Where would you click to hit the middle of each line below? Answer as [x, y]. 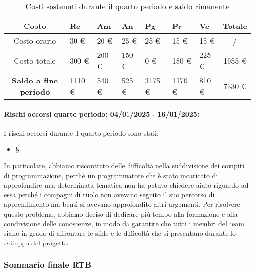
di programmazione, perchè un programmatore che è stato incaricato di [111, 175]
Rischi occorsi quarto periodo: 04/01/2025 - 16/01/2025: [102, 114]
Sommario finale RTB [48, 264]
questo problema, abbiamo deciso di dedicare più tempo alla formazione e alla [121, 213]
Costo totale [35, 60]
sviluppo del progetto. [37, 242]
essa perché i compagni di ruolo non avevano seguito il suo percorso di [109, 194]
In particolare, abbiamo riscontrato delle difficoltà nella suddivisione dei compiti [124, 165]
